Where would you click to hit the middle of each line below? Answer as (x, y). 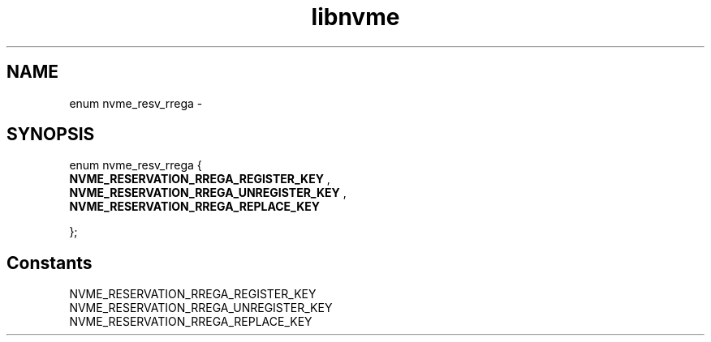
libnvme (355, 17)
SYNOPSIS (51, 135)
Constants (50, 263)
